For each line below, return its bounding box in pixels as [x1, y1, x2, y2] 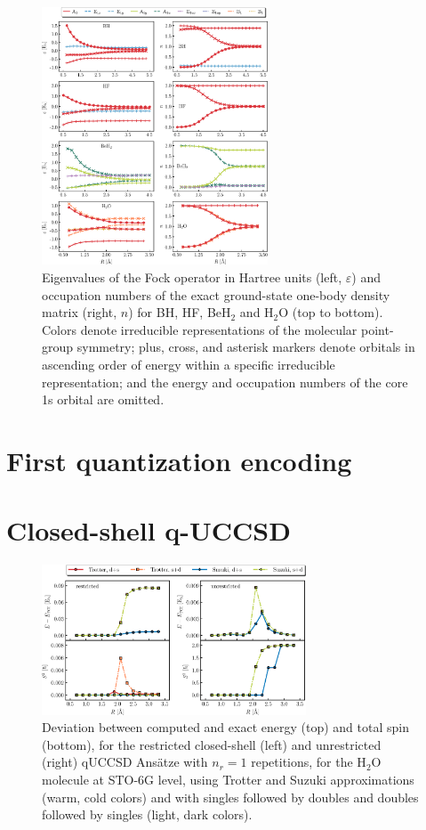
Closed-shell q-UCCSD [6, 512, 291, 549]
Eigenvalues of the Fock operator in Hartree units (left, [42, 268, 342, 287]
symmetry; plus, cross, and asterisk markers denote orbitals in [76, 338, 415, 356]
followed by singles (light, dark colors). [42, 805, 253, 824]
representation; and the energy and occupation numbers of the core [42, 372, 408, 391]
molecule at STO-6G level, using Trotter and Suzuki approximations [42, 769, 414, 788]
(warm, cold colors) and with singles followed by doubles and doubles [42, 787, 419, 806]
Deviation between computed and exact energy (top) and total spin [42, 718, 409, 736]
